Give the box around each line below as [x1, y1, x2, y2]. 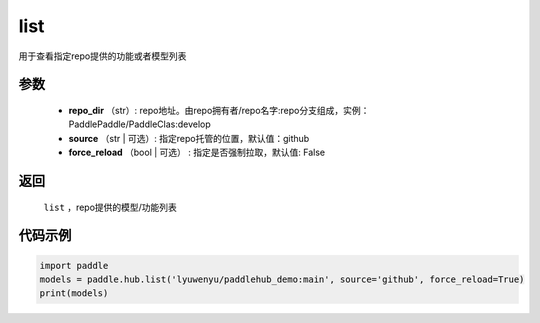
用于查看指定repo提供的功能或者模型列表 [18, 50, 187, 62]
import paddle [39, 260, 109, 271]
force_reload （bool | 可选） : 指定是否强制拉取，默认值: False [68, 146, 325, 159]
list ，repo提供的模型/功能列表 [43, 201, 177, 213]
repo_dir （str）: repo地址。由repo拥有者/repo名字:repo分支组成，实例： [68, 104, 370, 116]
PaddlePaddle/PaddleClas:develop [68, 118, 212, 130]
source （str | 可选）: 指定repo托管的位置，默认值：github [68, 132, 310, 144]
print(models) [39, 288, 109, 299]
